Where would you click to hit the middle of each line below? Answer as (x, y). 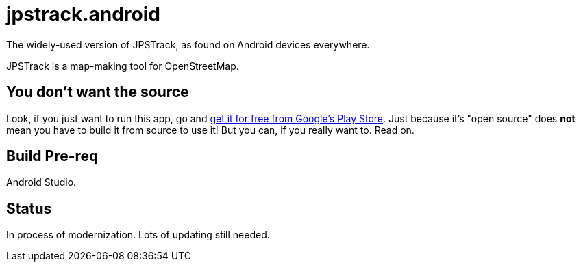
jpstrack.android (83, 14)
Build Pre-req (52, 156)
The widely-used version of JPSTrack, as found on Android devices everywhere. (188, 44)
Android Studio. (41, 182)
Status (29, 208)
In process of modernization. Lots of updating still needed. (138, 235)
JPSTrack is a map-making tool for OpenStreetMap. (123, 66)
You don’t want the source (98, 92)
